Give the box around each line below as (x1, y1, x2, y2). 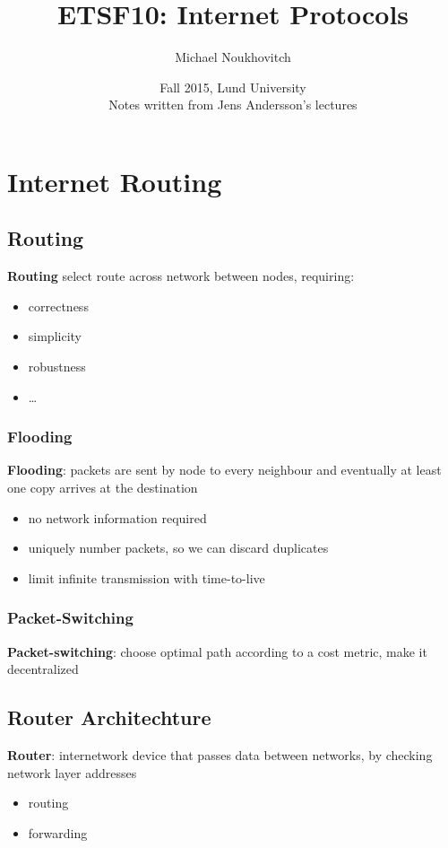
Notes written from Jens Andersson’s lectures (108, 95, 358, 114)
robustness (28, 357, 86, 376)
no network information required (28, 508, 207, 527)
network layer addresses (7, 763, 137, 782)
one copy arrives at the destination (7, 478, 198, 497)
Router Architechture (7, 704, 211, 731)
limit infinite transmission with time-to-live (28, 568, 265, 587)
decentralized (7, 660, 79, 678)
